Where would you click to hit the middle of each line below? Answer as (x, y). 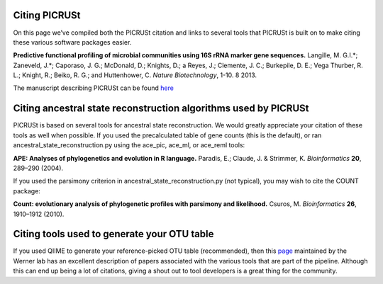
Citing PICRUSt (47, 15)
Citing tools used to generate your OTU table (113, 234)
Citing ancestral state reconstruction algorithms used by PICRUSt (161, 109)
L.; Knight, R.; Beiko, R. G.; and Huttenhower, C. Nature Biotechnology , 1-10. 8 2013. (135, 75)
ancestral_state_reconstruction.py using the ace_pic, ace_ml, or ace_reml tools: (129, 145)
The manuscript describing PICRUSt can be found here (93, 88)
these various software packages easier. (72, 42)
